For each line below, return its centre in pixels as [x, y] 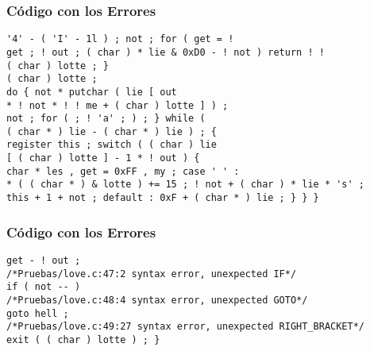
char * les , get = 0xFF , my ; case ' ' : [123, 171]
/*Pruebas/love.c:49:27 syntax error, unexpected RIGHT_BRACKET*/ [186, 327]
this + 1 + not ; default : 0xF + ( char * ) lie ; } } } [163, 198]
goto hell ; [38, 313]
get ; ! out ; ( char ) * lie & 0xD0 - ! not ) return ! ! [166, 52]
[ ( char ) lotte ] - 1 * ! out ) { [103, 158]
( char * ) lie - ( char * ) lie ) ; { [112, 131]
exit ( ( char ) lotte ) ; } [83, 339]
